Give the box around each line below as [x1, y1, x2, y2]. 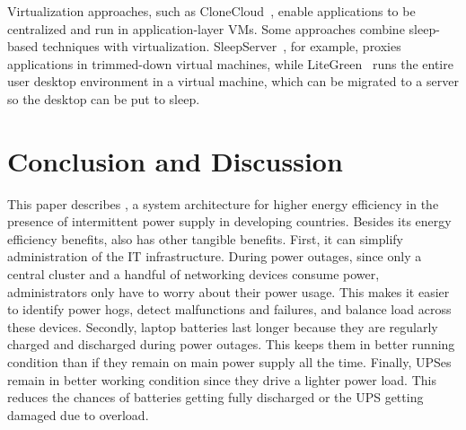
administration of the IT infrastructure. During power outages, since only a [7, 247, 422, 266]
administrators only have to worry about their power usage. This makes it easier [7, 282, 450, 301]
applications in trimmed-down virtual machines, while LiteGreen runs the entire [7, 54, 453, 73]
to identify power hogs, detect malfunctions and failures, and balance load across [7, 300, 452, 319]
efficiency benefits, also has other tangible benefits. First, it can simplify [7, 229, 403, 248]
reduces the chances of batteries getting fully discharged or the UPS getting [7, 388, 424, 407]
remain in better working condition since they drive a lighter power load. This [7, 370, 436, 389]
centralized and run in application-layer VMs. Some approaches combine [7, 19, 405, 38]
